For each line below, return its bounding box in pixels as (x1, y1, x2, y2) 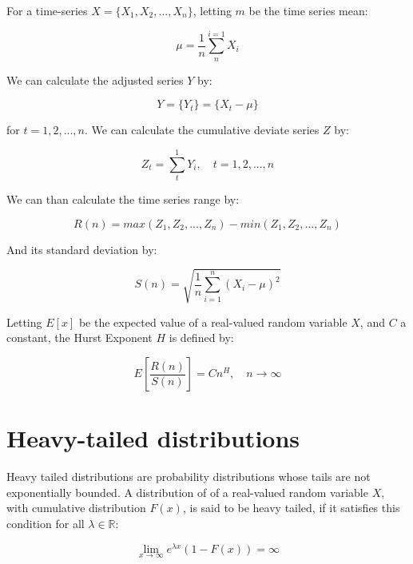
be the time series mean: (248, 2, 368, 18)
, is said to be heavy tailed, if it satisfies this (182, 499, 400, 516)
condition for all (6, 514, 85, 531)
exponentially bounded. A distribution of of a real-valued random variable (6, 483, 368, 500)
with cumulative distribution (6, 499, 146, 516)
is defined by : (169, 329, 234, 346)
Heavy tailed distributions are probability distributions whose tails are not (6, 468, 371, 485)
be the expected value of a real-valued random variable (78, 313, 347, 330)
